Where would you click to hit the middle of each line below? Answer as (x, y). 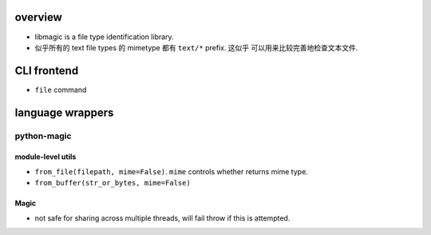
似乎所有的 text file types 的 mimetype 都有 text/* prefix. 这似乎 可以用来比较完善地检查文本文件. (196, 47)
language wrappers (64, 112)
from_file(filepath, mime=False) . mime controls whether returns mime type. (172, 171)
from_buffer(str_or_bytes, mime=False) (113, 183)
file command (61, 90)
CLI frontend (47, 71)
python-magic (43, 136)
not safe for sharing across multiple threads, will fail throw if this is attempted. (162, 218)
